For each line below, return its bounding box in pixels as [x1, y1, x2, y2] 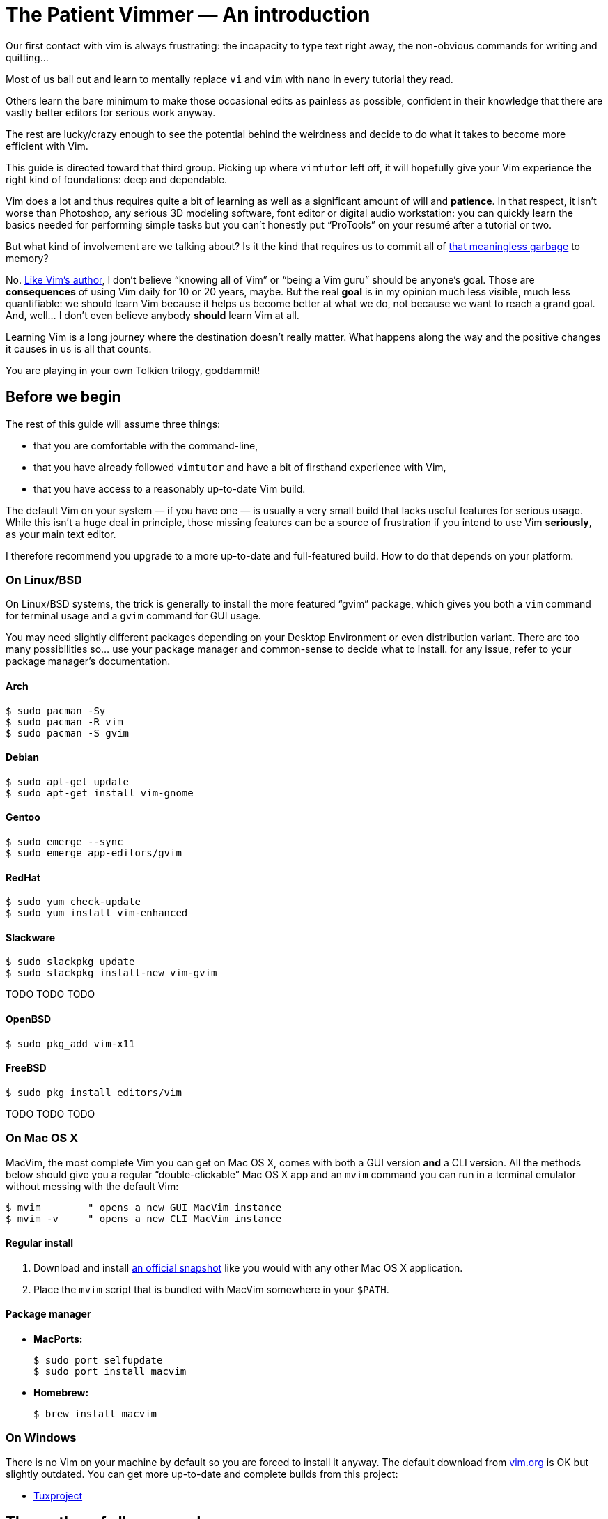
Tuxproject [33, 1489, 83, 1502]
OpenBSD [6, 1013, 52, 1026]
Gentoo [6, 811, 40, 824]
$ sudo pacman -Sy [6, 704, 106, 716]
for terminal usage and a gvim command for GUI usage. [6, 610, 261, 622]
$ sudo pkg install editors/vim [6, 1086, 182, 1098]
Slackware [6, 931, 56, 943]
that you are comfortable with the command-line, [33, 439, 258, 452]
